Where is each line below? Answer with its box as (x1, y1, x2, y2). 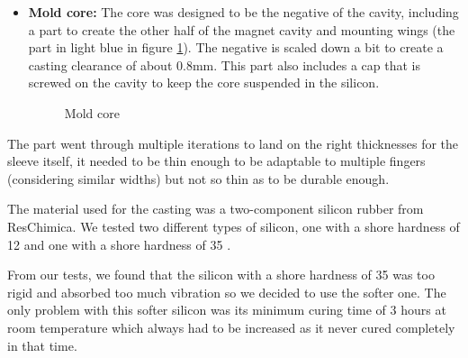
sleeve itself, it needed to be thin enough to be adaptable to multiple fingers (7, 151, 426, 170)
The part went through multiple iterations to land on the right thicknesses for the (7, 133, 459, 152)
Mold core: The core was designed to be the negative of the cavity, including (28, 3, 459, 21)
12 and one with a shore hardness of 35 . (7, 234, 231, 253)
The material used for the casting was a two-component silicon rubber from (7, 199, 424, 218)
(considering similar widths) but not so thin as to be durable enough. (7, 169, 390, 188)
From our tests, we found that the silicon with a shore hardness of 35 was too (7, 265, 435, 284)
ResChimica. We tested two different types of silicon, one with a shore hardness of (7, 216, 460, 235)
